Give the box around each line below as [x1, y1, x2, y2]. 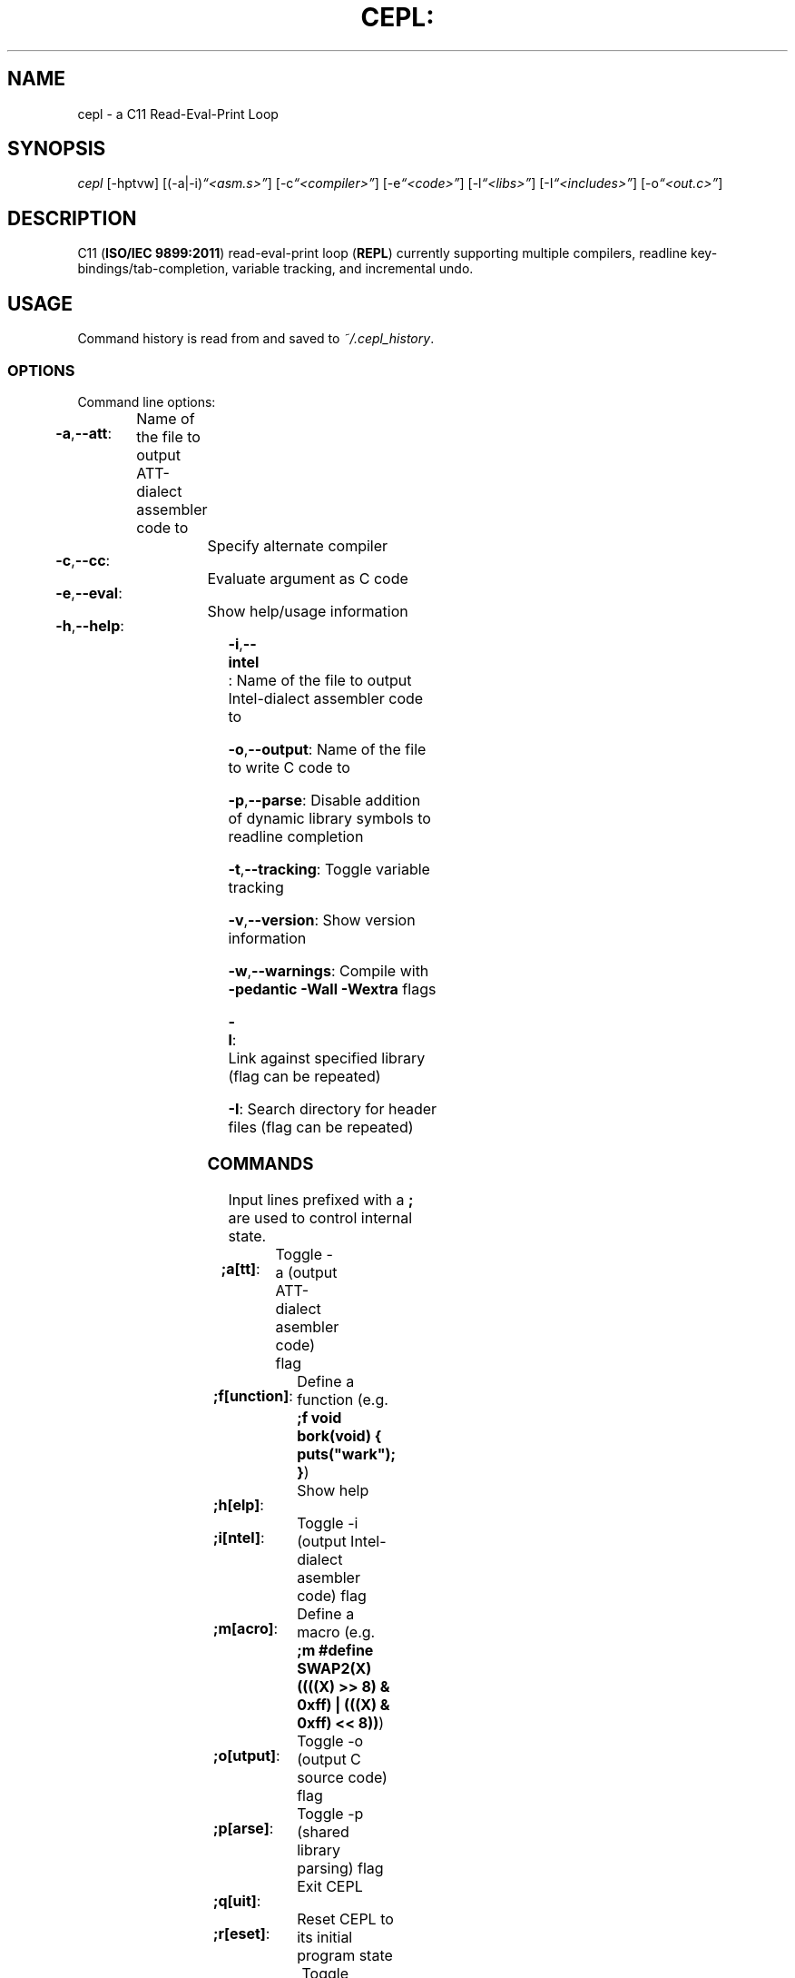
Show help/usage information [207, 601, 408, 620]
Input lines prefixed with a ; [228, 1191, 414, 1210]
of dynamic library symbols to [228, 808, 431, 827]
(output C [297, 1750, 361, 1769]
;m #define [297, 1641, 374, 1660]
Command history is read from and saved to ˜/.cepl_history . [77, 331, 435, 347]
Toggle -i [297, 1514, 358, 1533]
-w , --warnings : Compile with [228, 961, 429, 980]
